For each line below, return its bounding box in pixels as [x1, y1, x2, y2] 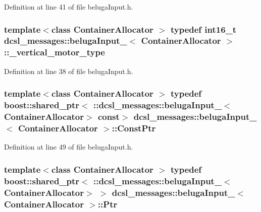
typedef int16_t [170, 23, 237, 35]
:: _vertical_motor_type [4, 46, 105, 58]
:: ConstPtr [112, 121, 156, 134]
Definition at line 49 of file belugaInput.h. [4, 142, 133, 152]
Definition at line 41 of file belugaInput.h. [4, 2, 133, 12]
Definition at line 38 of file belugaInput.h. [4, 65, 133, 76]
